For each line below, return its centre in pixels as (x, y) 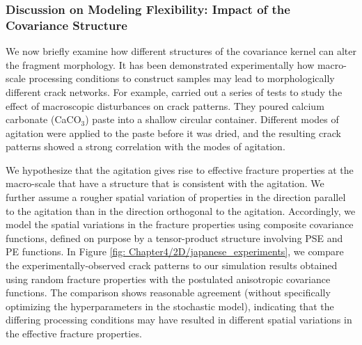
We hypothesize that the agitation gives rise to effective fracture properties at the (180, 169)
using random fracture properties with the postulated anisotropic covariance (168, 279)
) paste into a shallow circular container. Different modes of (212, 119)
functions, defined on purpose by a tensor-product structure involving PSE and (174, 238)
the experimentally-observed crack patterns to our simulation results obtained (172, 265)
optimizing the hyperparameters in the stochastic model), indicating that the (170, 306)
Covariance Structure (66, 25)
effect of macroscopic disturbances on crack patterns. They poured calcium (165, 105)
